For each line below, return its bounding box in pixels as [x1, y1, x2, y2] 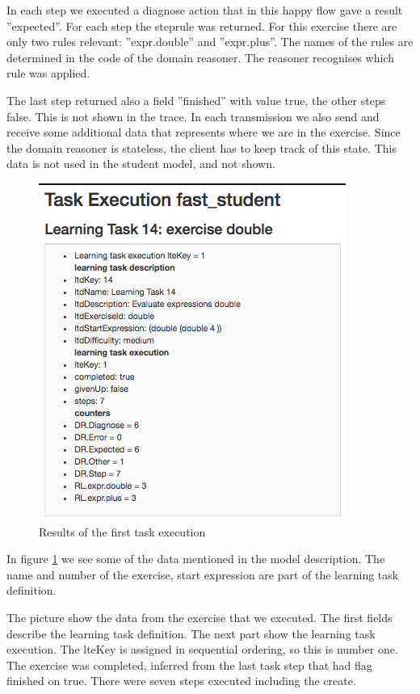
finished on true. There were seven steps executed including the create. [6, 672, 356, 689]
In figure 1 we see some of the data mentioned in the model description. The [6, 550, 385, 567]
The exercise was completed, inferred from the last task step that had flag [6, 656, 372, 673]
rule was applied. [6, 65, 90, 82]
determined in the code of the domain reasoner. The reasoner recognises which [6, 48, 395, 65]
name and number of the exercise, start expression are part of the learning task [6, 566, 399, 583]
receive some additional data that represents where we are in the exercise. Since [6, 124, 401, 141]
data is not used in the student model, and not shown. [6, 155, 275, 172]
